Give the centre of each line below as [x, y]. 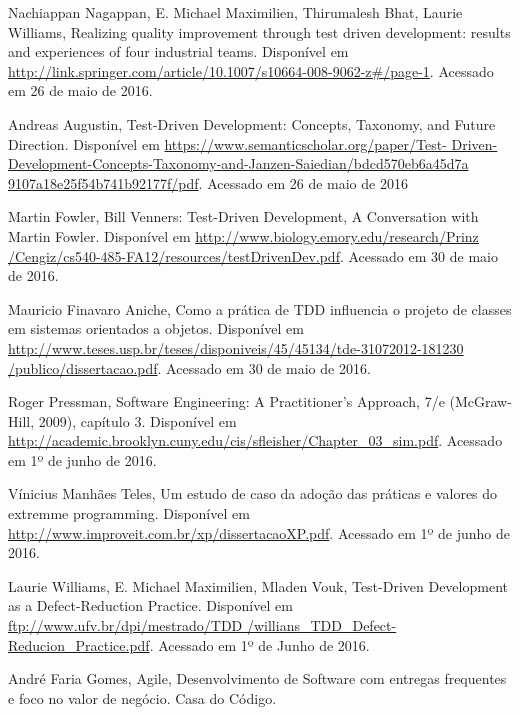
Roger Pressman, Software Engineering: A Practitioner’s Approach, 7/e [226, 401]
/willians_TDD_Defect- [321, 625]
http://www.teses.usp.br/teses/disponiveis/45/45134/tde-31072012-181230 [236, 347]
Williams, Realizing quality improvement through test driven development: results [259, 31]
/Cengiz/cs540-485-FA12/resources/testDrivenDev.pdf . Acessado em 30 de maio [253, 255]
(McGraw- [480, 401]
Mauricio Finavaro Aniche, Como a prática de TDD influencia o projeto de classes [260, 308]
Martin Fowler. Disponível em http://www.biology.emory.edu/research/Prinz [243, 235]
